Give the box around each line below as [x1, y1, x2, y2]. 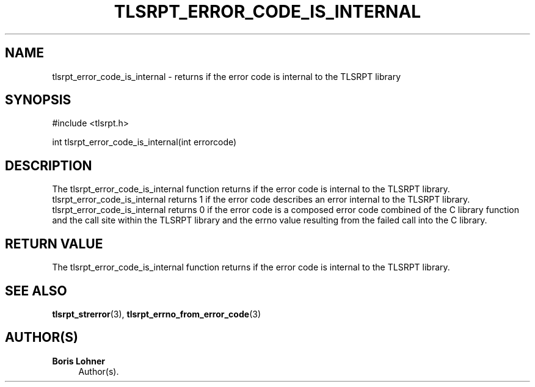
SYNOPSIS [5, 92, 71, 108]
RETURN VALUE [5, 236, 103, 251]
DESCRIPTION [5, 157, 92, 173]
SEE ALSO [5, 283, 67, 298]
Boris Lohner [52, 355, 105, 366]
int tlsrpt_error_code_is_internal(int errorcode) [52, 137, 237, 148]
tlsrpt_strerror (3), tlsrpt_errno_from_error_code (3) [52, 308, 261, 319]
